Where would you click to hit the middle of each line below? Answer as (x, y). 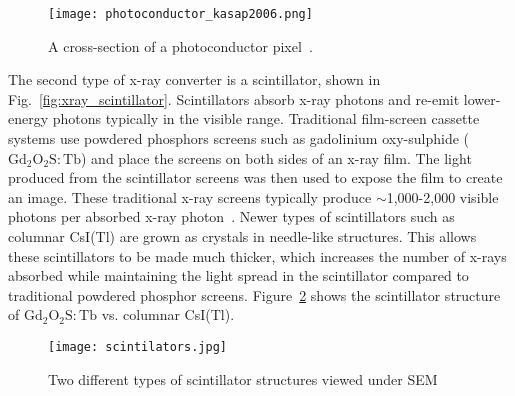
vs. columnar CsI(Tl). (168, 314)
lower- (482, 98)
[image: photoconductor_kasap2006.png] (180, 14)
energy (28, 118)
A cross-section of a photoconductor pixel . (180, 45)
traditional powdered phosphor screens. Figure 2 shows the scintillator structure (254, 294)
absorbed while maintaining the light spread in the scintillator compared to (238, 275)
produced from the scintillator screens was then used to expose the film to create (255, 177)
